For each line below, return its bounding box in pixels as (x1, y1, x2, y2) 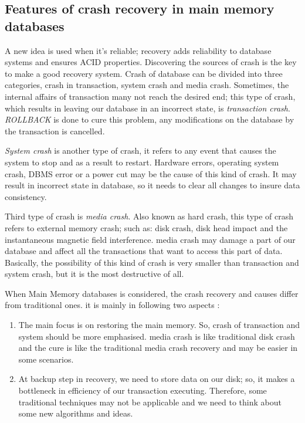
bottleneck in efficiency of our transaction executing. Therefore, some (18, 384, 267, 397)
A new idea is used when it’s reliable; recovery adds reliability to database (5, 44, 272, 56)
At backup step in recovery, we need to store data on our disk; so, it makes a (18, 373, 295, 385)
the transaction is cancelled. (5, 124, 105, 137)
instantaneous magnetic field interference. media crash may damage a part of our (5, 233, 296, 245)
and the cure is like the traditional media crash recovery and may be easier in (18, 341, 298, 354)
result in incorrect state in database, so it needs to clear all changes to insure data (5, 179, 300, 191)
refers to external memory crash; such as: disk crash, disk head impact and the (5, 221, 288, 234)
